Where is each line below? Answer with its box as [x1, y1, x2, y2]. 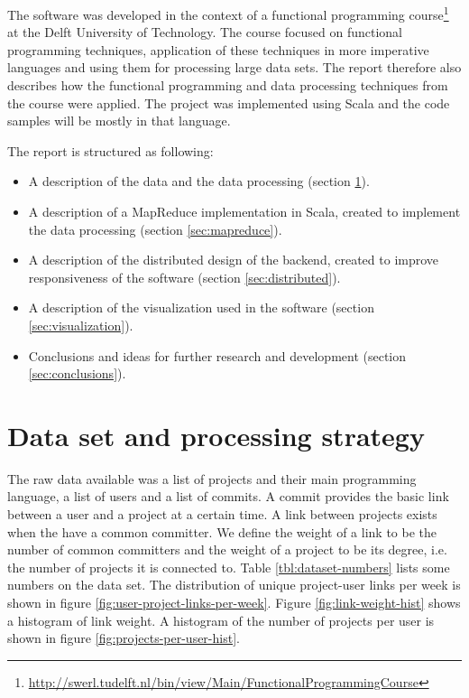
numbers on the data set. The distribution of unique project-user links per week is [7, 575, 461, 594]
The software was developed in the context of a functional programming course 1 [7, 3, 449, 23]
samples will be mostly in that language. [7, 111, 231, 130]
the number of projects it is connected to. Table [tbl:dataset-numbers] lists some [7, 557, 450, 576]
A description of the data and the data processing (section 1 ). [28, 172, 370, 191]
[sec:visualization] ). [28, 315, 133, 334]
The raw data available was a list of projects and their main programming [7, 469, 417, 488]
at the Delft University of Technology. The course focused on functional [7, 23, 403, 42]
